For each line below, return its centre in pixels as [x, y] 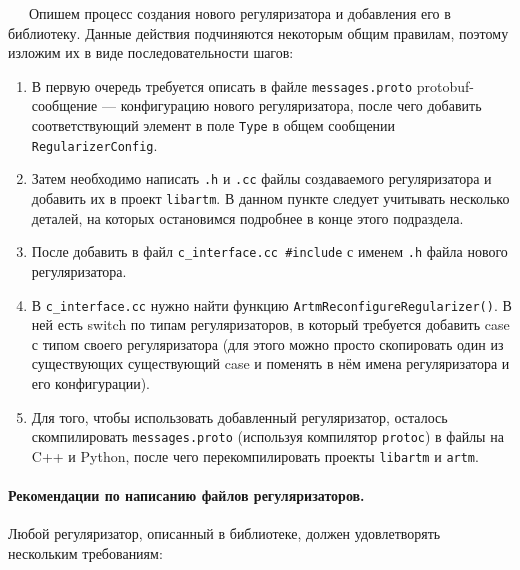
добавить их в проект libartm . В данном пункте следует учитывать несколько [270, 198]
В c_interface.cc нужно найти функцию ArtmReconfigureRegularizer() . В [271, 304]
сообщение [64, 105]
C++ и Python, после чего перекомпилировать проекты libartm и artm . [255, 455]
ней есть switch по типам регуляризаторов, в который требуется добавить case [270, 324]
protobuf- [445, 85]
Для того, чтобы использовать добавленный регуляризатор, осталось [239, 416]
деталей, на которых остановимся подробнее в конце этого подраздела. [247, 217]
